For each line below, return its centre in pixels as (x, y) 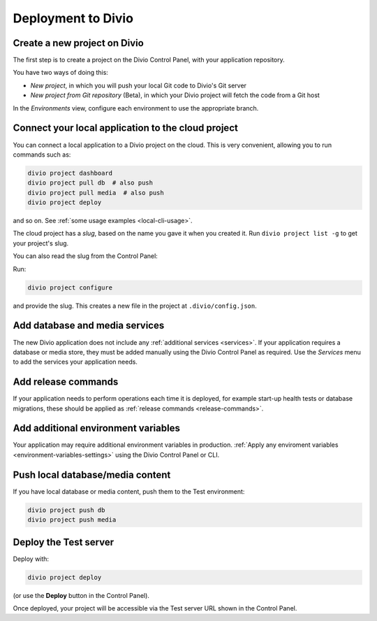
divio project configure (70, 287)
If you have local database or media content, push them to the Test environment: (129, 491)
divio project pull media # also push (96, 193)
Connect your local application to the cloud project (126, 128)
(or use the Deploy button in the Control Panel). (81, 595)
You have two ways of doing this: (60, 73)
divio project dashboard (70, 173)
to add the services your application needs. (75, 362)
